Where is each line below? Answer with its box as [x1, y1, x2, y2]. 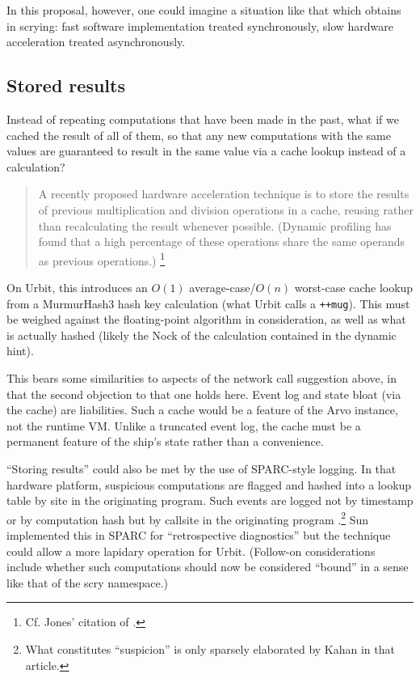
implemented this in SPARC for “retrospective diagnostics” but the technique [6, 527, 391, 544]
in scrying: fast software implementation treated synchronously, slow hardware [6, 17, 394, 34]
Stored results [6, 73, 125, 98]
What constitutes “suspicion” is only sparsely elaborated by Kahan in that [25, 640, 395, 657]
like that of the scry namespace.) [6, 574, 169, 591]
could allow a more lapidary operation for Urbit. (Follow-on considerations [6, 542, 376, 559]
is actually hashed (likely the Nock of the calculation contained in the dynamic [6, 326, 397, 343]
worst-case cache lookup [294, 278, 414, 295]
